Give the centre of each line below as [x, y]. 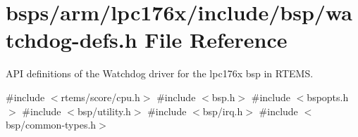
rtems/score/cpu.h [100, 97]
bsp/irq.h [223, 111]
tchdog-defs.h [72, 40]
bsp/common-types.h [51, 125]
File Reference [216, 40]
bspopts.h [328, 97]
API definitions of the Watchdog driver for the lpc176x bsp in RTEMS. [160, 73]
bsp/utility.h [104, 111]
